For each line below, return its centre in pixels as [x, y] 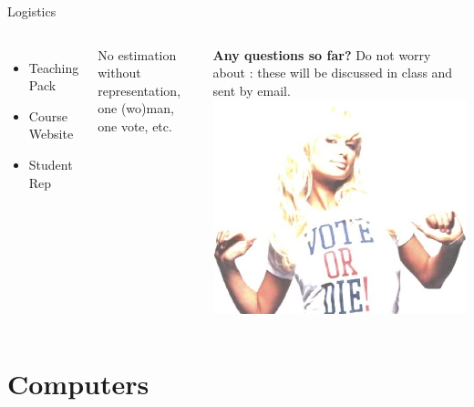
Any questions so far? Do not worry [322, 54]
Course [48, 115]
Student [51, 164]
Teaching [54, 67]
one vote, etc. [135, 125]
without [119, 73]
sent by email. [252, 90]
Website [51, 134]
